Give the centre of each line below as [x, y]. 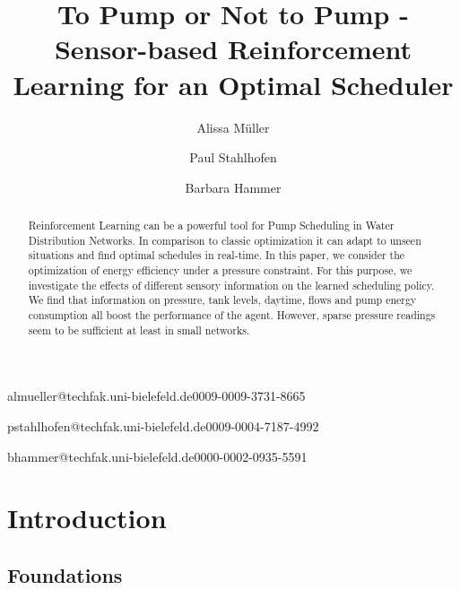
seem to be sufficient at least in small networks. [139, 330]
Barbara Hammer [233, 187]
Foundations [65, 574]
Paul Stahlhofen [233, 157]
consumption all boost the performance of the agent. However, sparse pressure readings [232, 315]
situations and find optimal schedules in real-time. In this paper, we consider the [217, 255]
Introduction [87, 518]
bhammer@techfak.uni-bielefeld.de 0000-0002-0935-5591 [157, 456]
